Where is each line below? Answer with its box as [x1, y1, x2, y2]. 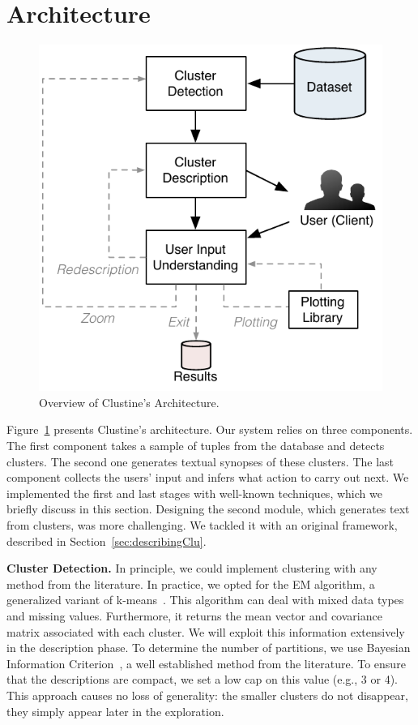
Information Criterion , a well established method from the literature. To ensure [6, 654, 406, 671]
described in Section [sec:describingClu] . [6, 532, 207, 549]
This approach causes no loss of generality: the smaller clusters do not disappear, [6, 686, 408, 703]
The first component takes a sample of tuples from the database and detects [6, 437, 385, 454]
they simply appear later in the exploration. [6, 702, 224, 719]
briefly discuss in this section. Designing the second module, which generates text [6, 500, 410, 517]
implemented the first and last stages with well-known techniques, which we [6, 484, 382, 501]
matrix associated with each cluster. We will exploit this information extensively [6, 623, 405, 640]
